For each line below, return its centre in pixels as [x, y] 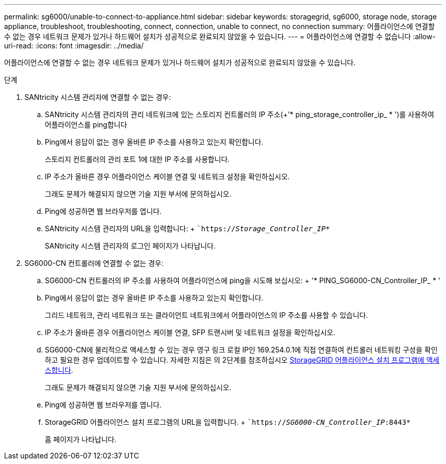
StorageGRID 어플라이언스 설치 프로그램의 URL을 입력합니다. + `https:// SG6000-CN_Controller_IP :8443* [228, 422]
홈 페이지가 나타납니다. [81, 439]
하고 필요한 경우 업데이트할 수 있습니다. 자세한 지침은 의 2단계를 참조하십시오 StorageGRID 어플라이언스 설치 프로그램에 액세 [242, 360]
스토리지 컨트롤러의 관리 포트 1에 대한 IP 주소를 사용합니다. [137, 159]
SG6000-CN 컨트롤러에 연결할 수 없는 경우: [94, 263]
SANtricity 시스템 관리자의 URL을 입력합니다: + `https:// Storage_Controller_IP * [187, 228]
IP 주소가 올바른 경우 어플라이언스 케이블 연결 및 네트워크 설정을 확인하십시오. [168, 176]
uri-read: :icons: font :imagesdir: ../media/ [74, 46]
